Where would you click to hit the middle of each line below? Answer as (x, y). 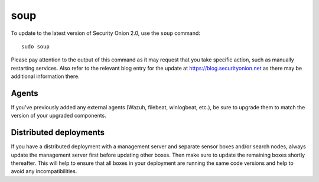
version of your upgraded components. (58, 116)
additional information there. (45, 76)
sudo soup (35, 46)
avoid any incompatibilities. (44, 171)
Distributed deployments (58, 133)
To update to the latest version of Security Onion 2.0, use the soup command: (106, 33)
